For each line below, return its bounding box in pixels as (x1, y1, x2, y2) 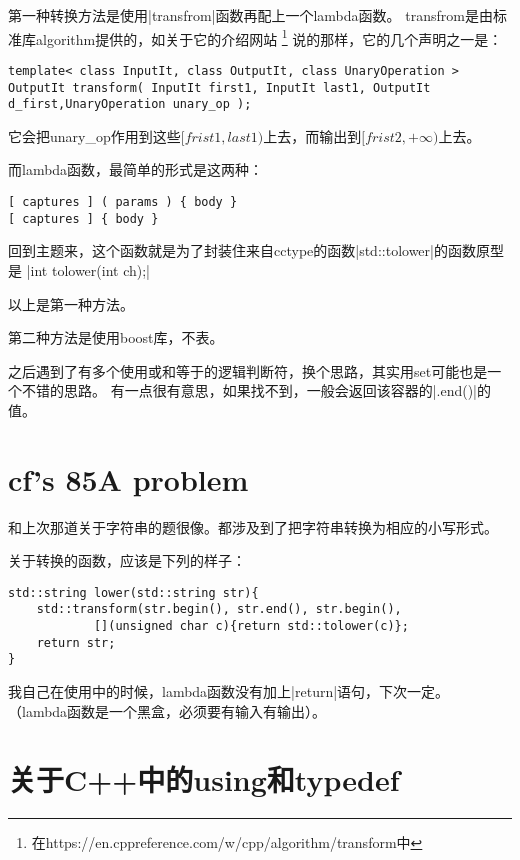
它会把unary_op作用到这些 (8, 125, 181, 146)
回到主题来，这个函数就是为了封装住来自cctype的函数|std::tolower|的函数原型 (8, 240, 504, 261)
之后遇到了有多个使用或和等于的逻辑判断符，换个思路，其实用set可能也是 (8, 360, 488, 381)
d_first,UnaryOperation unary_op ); (8, 97, 252, 112)
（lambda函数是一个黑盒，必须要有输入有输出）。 (8, 700, 327, 721)
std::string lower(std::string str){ (8, 585, 259, 600)
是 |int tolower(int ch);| (8, 259, 150, 280)
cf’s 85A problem (8, 458, 249, 499)
